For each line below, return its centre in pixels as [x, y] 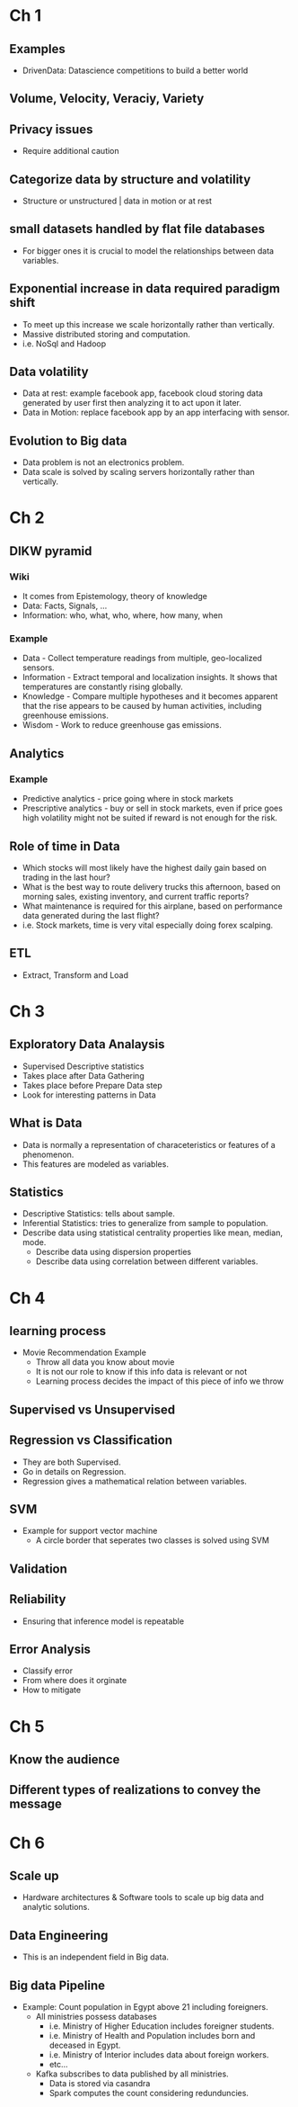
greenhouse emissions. [66, 715]
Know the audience [65, 1759]
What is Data [46, 1123]
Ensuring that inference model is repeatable [103, 1621]
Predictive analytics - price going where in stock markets [127, 799]
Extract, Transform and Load [75, 975]
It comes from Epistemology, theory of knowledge [115, 596]
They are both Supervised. [71, 1462]
